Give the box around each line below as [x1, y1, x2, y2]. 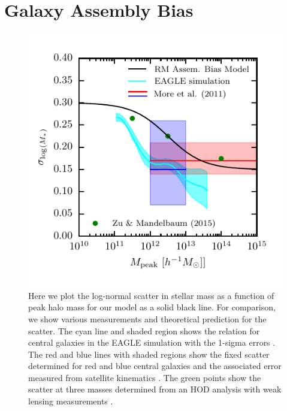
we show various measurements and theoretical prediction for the [28, 312, 267, 325]
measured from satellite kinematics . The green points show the [28, 371, 261, 383]
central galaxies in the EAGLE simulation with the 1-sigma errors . [28, 336, 276, 349]
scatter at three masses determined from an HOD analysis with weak [28, 383, 282, 395]
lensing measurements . [28, 395, 113, 407]
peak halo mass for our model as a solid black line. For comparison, [28, 301, 276, 313]
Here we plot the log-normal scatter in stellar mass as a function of [28, 289, 274, 301]
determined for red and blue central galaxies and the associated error [28, 359, 282, 372]
